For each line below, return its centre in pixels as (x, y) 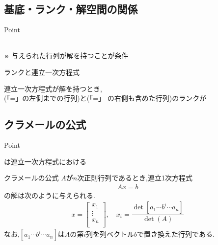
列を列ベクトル (110, 234)
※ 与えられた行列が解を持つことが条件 (66, 56)
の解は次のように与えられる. (50, 195)
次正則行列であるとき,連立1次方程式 (135, 178)
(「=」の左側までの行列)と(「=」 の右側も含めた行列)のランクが (105, 98)
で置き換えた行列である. (176, 234)
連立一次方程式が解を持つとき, (53, 88)
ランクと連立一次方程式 (42, 72)
